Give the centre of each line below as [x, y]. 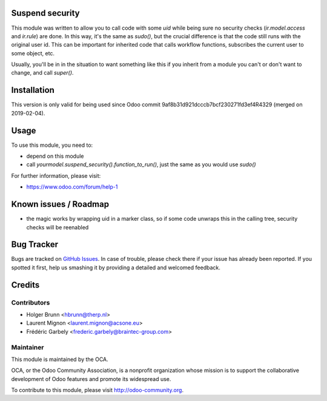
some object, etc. [33, 53]
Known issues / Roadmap [60, 204]
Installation [33, 90]
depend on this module [55, 156]
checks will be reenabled [58, 227]
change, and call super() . [42, 73]
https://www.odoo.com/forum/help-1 [72, 187]
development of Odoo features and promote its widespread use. [91, 379]
